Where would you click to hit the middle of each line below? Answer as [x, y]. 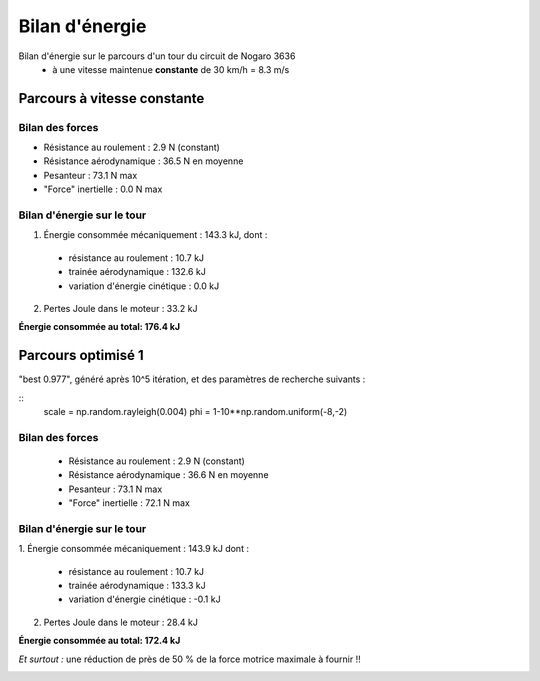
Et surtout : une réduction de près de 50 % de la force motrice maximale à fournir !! [189, 659]
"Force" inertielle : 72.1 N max [129, 503]
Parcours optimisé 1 [81, 355]
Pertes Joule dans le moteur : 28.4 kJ [121, 622]
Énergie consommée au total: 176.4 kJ [99, 327]
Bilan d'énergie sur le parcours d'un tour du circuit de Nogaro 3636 [157, 56]
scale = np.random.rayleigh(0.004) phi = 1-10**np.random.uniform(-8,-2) [195, 412]
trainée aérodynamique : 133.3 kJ [137, 586]
